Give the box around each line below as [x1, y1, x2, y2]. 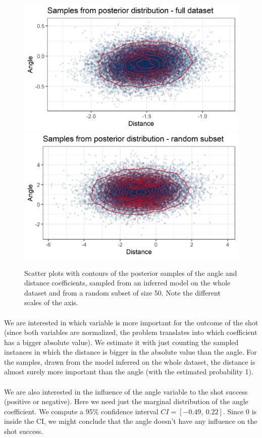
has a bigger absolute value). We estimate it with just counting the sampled [4, 336, 239, 347]
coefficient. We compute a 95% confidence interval [4, 406, 159, 416]
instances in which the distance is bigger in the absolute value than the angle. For [4, 347, 257, 357]
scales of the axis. [24, 297, 78, 308]
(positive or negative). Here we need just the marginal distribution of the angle [4, 396, 248, 407]
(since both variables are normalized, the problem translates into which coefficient [4, 327, 257, 337]
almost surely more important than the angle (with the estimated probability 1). [4, 366, 253, 377]
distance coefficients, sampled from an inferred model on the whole [24, 277, 231, 288]
